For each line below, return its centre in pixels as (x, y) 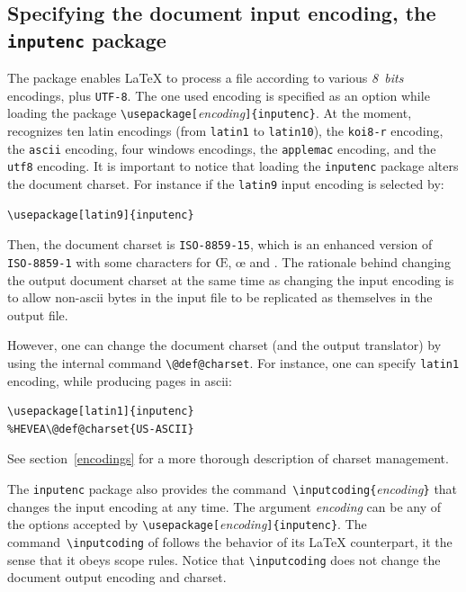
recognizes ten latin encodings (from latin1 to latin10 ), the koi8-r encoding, (225, 131)
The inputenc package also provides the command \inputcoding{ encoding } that (233, 489)
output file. (38, 314)
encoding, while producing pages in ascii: (120, 380)
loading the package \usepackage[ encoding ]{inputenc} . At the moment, (210, 113)
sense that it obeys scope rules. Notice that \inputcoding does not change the (224, 559)
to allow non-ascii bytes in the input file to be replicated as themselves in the (220, 297)
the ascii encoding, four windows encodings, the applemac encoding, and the (222, 148)
